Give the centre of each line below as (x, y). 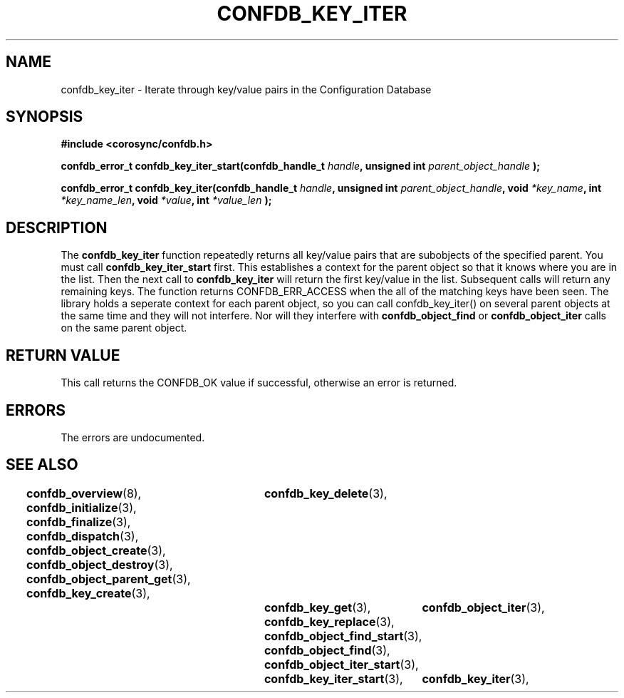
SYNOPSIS (45, 117)
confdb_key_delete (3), (326, 493)
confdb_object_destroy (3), (100, 564)
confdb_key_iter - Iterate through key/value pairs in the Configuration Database (246, 89)
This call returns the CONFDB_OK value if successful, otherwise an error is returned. (259, 383)
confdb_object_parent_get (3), (109, 579)
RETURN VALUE (63, 355)
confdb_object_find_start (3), (343, 636)
